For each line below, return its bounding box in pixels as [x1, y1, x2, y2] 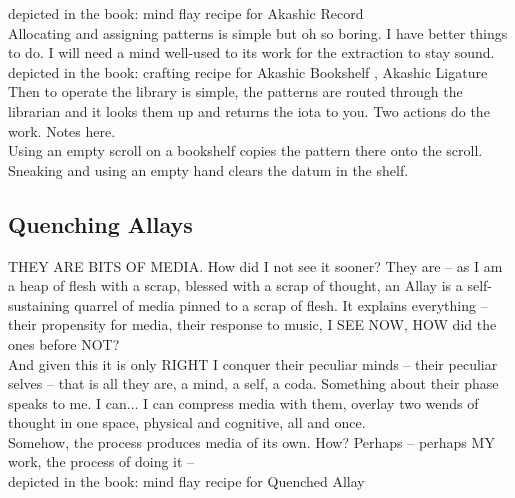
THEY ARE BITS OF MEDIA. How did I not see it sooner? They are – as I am [8, 255, 503, 276]
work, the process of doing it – [8, 451, 195, 472]
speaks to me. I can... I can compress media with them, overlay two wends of [8, 392, 479, 413]
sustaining [8, 294, 70, 315]
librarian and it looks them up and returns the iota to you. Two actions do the [8, 100, 490, 121]
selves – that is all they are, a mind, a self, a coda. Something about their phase [8, 373, 499, 394]
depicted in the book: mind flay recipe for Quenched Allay [8, 471, 365, 492]
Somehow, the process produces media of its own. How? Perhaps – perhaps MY [8, 431, 495, 452]
